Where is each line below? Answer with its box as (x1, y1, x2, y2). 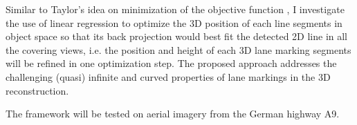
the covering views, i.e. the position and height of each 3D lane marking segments (6, 42, 351, 57)
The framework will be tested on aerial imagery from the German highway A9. (6, 106, 340, 121)
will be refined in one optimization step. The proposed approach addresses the (6, 56, 337, 70)
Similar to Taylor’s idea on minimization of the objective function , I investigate (6, 2, 345, 16)
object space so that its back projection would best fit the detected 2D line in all (6, 29, 348, 44)
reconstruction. (6, 83, 69, 97)
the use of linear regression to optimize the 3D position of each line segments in (6, 15, 342, 30)
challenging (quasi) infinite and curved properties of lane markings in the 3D (6, 69, 331, 84)
